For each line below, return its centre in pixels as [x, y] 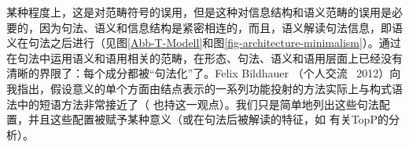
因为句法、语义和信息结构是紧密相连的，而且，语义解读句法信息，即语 [221, 27]
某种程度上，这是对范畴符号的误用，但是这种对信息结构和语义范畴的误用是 [199, 12]
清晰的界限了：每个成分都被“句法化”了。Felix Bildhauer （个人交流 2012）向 [204, 73]
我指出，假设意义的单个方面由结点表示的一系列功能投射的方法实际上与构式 [199, 88]
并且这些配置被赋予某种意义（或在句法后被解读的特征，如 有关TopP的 [208, 119]
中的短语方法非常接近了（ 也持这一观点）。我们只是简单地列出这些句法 [198, 104]
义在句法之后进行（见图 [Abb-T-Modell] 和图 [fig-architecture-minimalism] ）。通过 [204, 43]
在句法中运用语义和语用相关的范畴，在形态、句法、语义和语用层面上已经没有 [204, 57]
